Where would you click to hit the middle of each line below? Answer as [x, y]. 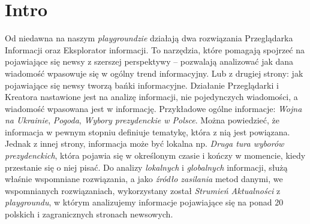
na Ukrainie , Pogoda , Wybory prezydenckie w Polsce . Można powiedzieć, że [142, 120]
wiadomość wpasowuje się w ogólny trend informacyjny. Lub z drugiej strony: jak [154, 73]
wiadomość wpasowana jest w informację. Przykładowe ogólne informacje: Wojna [154, 108]
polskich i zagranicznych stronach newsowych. [89, 214]
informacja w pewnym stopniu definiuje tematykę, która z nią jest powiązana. [148, 131]
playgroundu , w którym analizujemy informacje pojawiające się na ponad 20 [144, 202]
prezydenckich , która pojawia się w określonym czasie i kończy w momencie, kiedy [155, 155]
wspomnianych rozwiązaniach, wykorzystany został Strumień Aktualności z [143, 190]
